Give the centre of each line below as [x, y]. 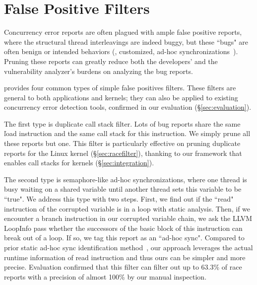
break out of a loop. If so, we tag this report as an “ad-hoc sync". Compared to [124, 238]
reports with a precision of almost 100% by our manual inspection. [105, 276]
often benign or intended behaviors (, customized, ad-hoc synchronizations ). [121, 51]
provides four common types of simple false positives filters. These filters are [120, 88]
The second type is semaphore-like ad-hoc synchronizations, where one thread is [126, 179]
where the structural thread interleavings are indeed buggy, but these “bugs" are [126, 41]
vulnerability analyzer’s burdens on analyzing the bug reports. [98, 71]
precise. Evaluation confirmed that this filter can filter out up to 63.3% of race [123, 267]
